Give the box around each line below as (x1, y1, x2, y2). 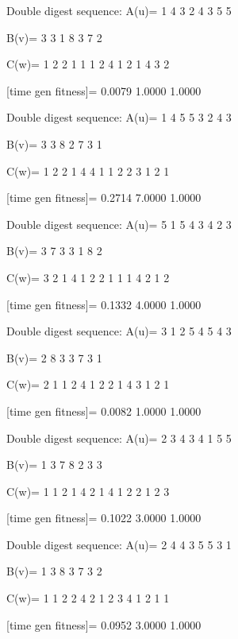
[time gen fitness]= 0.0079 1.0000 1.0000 (6, 82, 202, 99)
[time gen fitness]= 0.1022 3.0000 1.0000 (6, 509, 202, 526)
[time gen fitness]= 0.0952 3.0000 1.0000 (6, 616, 202, 633)
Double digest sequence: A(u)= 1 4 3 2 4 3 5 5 (6, 2, 232, 18)
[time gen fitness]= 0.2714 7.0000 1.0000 (6, 189, 202, 206)
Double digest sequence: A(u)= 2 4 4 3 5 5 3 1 (6, 536, 232, 552)
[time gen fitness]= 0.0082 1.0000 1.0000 (6, 402, 202, 419)
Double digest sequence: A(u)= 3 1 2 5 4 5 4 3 (6, 323, 232, 339)
